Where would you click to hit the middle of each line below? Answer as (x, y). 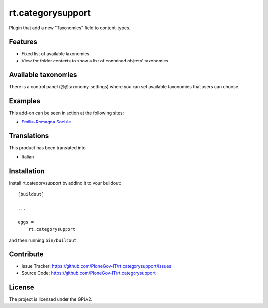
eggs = (26, 222)
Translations (29, 136)
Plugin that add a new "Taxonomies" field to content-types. (70, 28)
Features (23, 42)
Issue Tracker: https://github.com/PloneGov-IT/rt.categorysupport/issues (96, 266)
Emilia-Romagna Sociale (46, 122)
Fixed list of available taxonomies (55, 54)
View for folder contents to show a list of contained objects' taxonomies (95, 61)
